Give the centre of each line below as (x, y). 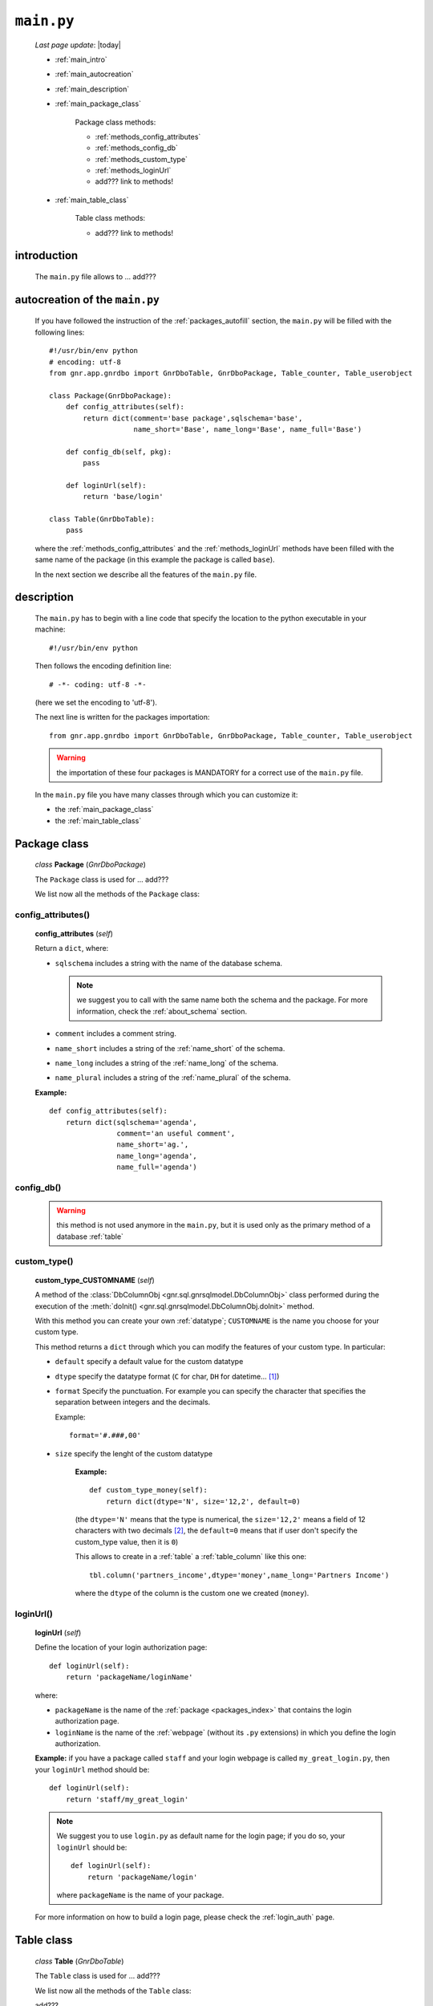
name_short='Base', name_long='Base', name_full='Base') (248, 429)
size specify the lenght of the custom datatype (134, 1453)
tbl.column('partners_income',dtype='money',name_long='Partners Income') (239, 1575)
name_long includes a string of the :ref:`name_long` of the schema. (166, 1063)
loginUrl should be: (92, 1847)
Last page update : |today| (78, 45)
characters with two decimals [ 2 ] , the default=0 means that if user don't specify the (216, 1531)
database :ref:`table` (90, 1236)
